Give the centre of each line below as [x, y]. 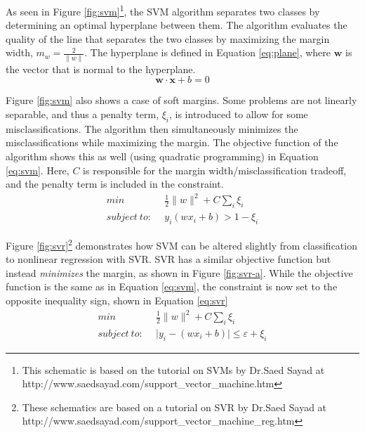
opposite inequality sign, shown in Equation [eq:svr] [117, 300]
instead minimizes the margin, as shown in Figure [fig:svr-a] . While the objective [179, 272]
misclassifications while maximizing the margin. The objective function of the [172, 142]
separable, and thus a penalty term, [82, 114]
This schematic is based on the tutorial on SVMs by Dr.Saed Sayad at [173, 369]
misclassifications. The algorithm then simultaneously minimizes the [152, 128]
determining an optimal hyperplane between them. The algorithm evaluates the [177, 25]
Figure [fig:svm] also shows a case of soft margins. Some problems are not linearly [181, 100]
